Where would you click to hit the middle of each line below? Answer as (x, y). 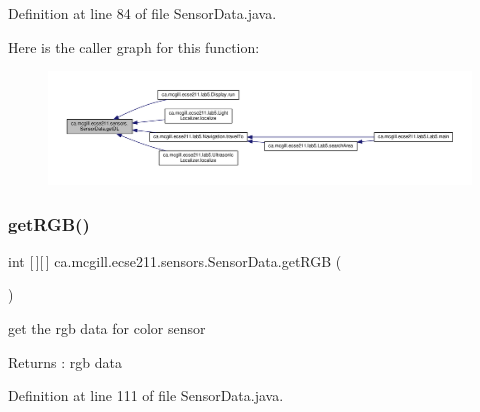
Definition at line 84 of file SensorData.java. (142, 13)
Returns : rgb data (65, 361)
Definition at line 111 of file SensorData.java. (146, 395)
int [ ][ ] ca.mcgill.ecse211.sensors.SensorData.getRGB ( (175, 260)
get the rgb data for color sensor (107, 328)
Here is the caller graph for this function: (134, 46)
